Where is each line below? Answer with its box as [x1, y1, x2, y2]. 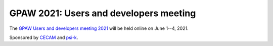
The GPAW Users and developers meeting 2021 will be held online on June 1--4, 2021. [9, 25, 189, 31]
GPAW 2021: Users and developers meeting [9, 8, 196, 19]
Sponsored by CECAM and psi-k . [9, 34, 78, 40]
